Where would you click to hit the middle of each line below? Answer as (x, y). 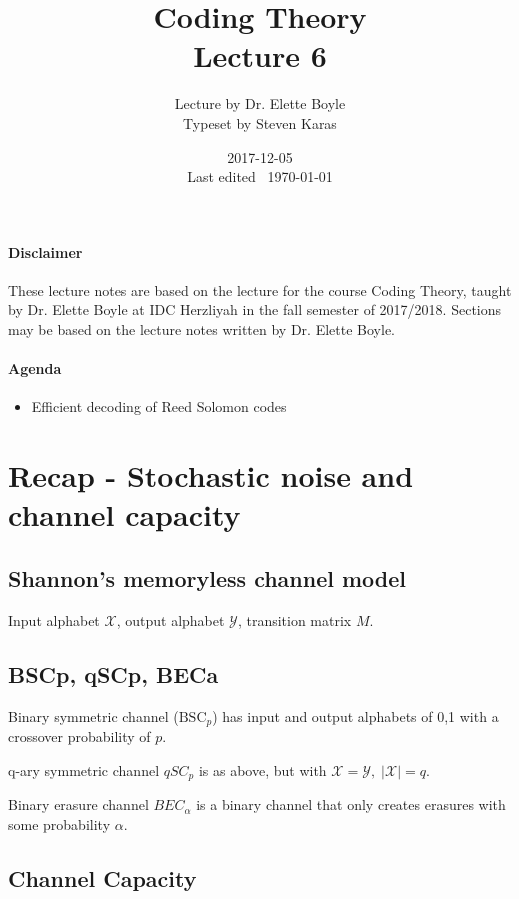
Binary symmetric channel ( (93, 715)
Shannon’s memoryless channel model (207, 578)
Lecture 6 (260, 55)
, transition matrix (294, 619)
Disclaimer (45, 251)
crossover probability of (79, 736)
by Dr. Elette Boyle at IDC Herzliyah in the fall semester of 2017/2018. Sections (255, 309)
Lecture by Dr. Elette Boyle (260, 103)
